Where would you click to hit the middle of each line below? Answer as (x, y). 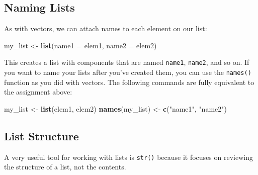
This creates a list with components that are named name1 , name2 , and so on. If (127, 62)
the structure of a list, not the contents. (65, 167)
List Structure (41, 136)
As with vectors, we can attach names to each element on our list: (106, 28)
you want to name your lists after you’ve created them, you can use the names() (128, 72)
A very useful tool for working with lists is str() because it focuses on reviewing (128, 157)
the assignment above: (38, 92)
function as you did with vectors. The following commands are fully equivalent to (129, 82)
